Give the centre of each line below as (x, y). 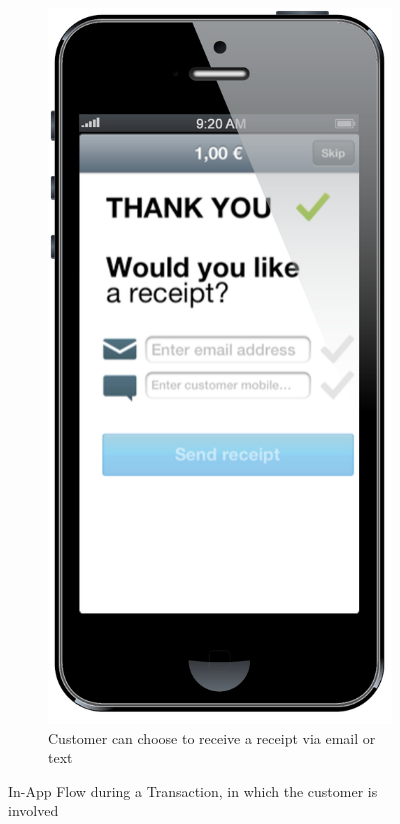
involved (33, 810)
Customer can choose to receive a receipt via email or (212, 737)
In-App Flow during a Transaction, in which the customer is (193, 790)
